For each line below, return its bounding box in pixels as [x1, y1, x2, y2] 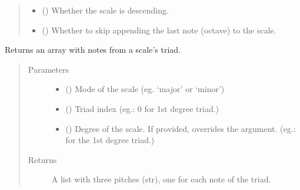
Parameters [28, 63, 69, 75]
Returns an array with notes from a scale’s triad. [5, 43, 181, 56]
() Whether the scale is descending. [42, 4, 169, 16]
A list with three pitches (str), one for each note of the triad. [51, 173, 271, 185]
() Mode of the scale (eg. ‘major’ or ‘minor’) [65, 83, 225, 95]
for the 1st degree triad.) [65, 134, 155, 146]
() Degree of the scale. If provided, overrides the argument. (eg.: [65, 122, 296, 134]
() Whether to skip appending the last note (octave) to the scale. [42, 23, 276, 36]
